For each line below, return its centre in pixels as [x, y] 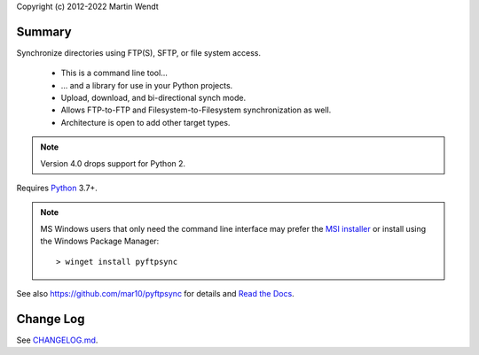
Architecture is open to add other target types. [145, 122]
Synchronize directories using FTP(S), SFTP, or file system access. [139, 52]
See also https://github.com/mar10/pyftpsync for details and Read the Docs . [155, 293]
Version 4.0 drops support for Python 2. [113, 163]
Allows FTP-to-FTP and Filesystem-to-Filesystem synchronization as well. [196, 110]
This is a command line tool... [114, 73]
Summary [44, 31]
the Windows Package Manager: [100, 241]
